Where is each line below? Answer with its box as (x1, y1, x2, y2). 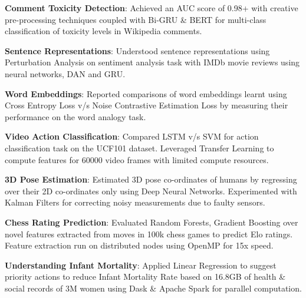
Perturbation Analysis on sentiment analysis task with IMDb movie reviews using (5, 56, 300, 68)
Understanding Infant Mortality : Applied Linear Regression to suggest (5, 259, 277, 271)
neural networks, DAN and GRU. (5, 67, 126, 80)
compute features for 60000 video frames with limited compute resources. (5, 153, 269, 165)
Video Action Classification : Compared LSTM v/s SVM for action (5, 130, 259, 143)
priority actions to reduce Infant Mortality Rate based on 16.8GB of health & (5, 270, 286, 283)
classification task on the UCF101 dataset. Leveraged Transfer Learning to (5, 141, 274, 154)
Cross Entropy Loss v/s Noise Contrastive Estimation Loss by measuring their (5, 99, 288, 111)
